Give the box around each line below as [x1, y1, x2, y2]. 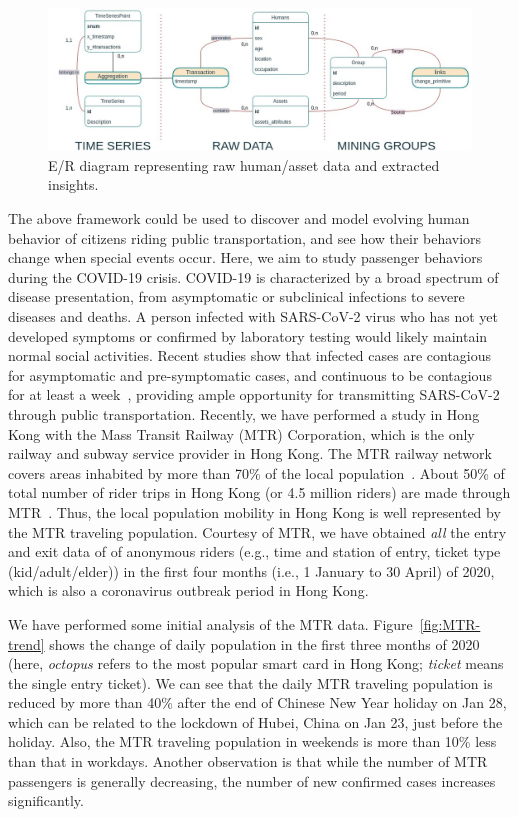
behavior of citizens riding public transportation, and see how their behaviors [8, 227, 482, 248]
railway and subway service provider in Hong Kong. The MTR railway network [8, 443, 492, 464]
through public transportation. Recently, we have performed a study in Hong [8, 403, 480, 424]
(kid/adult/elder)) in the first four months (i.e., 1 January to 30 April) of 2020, [8, 560, 495, 581]
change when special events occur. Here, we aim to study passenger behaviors [8, 247, 483, 268]
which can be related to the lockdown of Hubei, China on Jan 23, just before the [8, 711, 503, 732]
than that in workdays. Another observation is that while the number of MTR [8, 751, 488, 772]
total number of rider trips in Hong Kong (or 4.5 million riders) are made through [8, 482, 511, 503]
